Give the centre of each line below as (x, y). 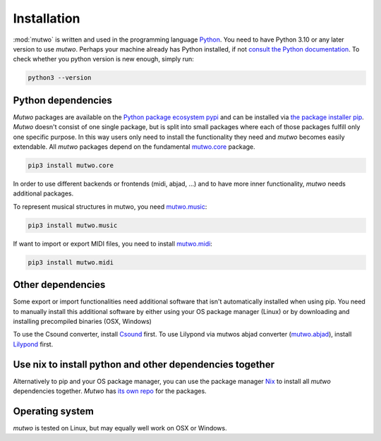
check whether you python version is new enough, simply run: (103, 59)
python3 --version (60, 78)
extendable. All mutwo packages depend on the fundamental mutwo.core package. (134, 146)
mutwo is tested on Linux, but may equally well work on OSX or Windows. (120, 428)
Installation (47, 18)
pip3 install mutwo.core (71, 165)
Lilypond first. (33, 344)
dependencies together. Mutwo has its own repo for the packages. (110, 391)
